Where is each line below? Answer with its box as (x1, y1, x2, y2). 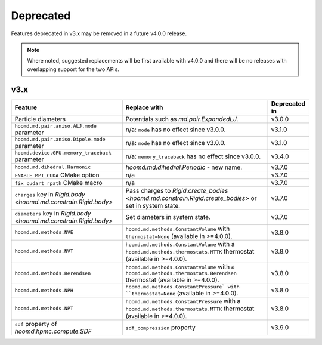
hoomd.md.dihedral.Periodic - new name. (125, 163, 243, 171)
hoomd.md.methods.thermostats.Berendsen (125, 270, 237, 276)
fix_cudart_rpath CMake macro (14, 178, 103, 187)
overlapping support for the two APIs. (27, 66, 119, 73)
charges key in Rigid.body (14, 190, 86, 198)
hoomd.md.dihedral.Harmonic (14, 164, 91, 170)
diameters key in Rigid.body (14, 209, 92, 217)
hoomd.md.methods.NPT (14, 305, 74, 312)
